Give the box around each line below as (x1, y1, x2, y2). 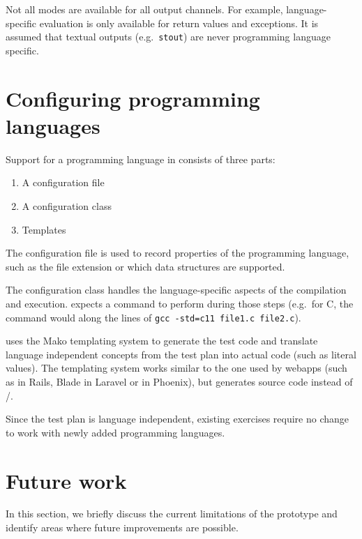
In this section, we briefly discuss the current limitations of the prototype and (6, 506, 338, 521)
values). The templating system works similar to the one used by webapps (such (6, 360, 347, 375)
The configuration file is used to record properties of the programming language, (6, 245, 349, 260)
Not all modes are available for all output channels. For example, (6, 2, 283, 16)
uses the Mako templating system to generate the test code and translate (6, 333, 318, 348)
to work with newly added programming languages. (6, 425, 225, 439)
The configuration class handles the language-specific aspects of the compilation (6, 282, 347, 297)
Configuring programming (6, 84, 260, 112)
